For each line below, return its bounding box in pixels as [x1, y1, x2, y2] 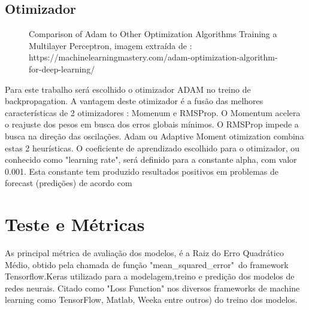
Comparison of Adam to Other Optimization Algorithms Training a [29, 28, 277, 40]
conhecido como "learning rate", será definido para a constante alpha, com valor [5, 153, 297, 166]
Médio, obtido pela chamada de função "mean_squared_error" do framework [5, 258, 289, 271]
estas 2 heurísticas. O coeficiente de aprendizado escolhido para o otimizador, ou [5, 141, 300, 154]
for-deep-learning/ [29, 62, 95, 75]
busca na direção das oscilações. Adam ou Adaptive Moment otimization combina [5, 129, 304, 142]
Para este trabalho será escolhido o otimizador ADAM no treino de [5, 83, 251, 95]
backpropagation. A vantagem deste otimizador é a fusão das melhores [5, 95, 263, 107]
